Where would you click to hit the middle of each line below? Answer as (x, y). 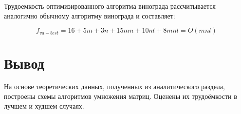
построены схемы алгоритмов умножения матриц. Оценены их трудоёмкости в (120, 96)
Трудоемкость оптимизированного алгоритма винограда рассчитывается (110, 6)
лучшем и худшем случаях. (44, 105)
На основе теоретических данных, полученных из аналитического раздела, (114, 86)
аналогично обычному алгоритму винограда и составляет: (90, 15)
